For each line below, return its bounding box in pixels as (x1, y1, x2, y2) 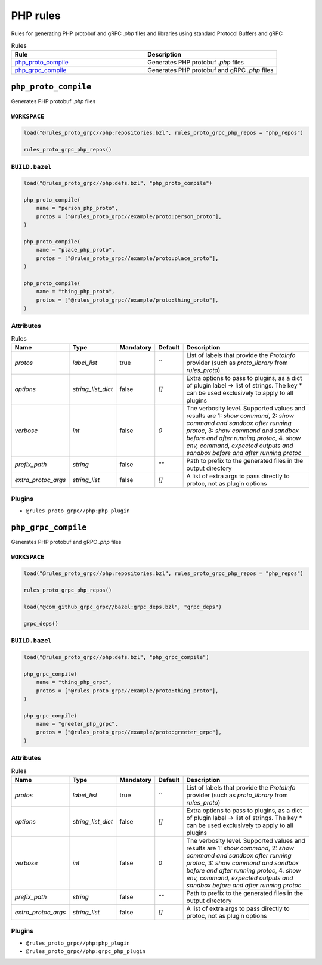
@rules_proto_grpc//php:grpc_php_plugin (26, 948, 146, 955)
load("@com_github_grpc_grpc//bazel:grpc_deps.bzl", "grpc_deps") (23, 604, 222, 611)
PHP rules (11, 9, 61, 22)
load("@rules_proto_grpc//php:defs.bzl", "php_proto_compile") (23, 180, 213, 187)
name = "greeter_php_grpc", (36, 720, 119, 728)
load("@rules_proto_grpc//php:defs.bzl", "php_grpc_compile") (23, 654, 209, 660)
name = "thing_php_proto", (36, 288, 116, 295)
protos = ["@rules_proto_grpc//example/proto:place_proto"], (36, 255, 219, 262)
